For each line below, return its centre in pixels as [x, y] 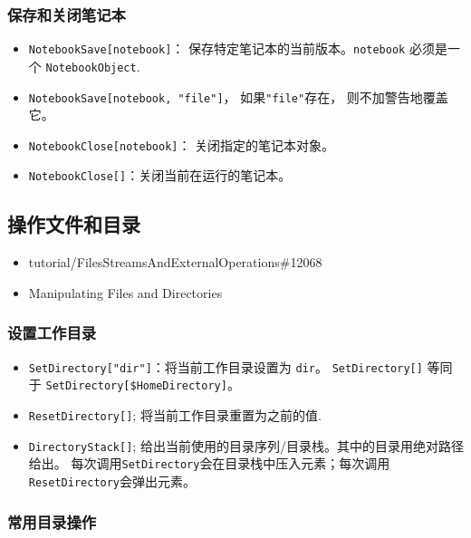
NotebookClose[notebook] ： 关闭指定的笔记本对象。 [182, 144]
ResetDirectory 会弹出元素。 [112, 480]
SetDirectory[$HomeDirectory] [136, 386]
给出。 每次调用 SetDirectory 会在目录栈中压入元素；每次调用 [209, 463]
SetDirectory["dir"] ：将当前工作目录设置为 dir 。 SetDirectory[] [226, 366]
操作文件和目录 [74, 224]
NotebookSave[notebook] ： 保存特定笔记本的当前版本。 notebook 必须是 [238, 48]
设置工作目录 [52, 333]
